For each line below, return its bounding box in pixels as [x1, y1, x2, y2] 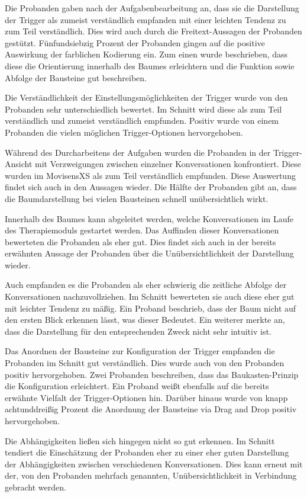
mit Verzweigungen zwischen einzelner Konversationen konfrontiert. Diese [35, 158, 301, 170]
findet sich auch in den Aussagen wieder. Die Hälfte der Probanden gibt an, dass [5, 181, 297, 193]
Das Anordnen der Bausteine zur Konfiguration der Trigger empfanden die [5, 345, 275, 357]
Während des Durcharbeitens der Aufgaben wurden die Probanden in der [5, 146, 271, 158]
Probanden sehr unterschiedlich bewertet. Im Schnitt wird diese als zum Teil [5, 102, 282, 115]
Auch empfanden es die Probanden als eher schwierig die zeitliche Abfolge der [5, 278, 287, 291]
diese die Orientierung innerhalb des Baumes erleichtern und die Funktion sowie [5, 59, 295, 72]
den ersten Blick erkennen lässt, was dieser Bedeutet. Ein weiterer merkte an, [5, 313, 285, 326]
